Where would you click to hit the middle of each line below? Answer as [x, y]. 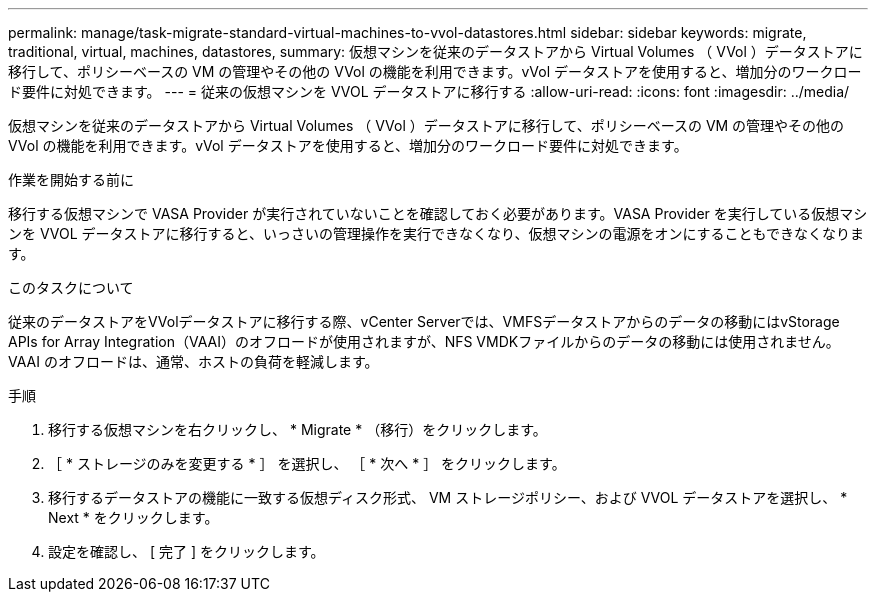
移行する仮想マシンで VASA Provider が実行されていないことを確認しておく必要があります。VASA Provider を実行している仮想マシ [438, 213]
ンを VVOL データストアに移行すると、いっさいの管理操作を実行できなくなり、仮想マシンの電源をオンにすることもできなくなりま [436, 233]
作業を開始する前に [71, 179]
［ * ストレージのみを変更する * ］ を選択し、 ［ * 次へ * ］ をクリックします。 [307, 463]
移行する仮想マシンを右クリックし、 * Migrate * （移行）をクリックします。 [297, 429]
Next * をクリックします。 [133, 517]
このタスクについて [71, 287]
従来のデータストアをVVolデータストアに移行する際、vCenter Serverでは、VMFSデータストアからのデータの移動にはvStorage [424, 321]
